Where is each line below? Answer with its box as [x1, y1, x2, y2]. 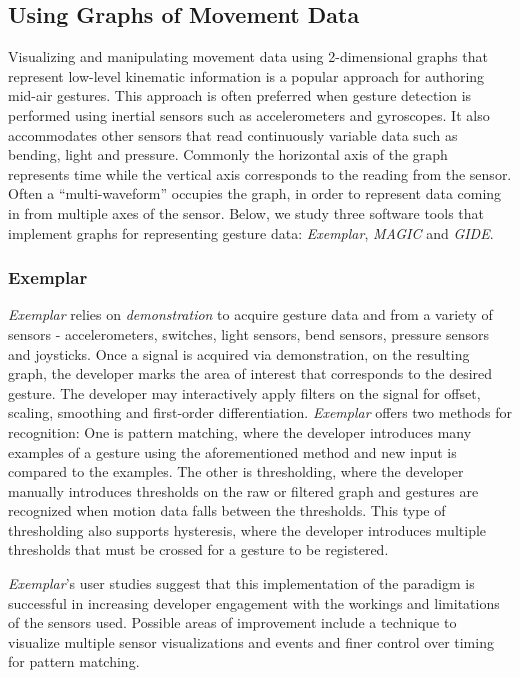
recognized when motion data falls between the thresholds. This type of [8, 500, 446, 521]
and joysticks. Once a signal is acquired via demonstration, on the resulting [8, 343, 470, 364]
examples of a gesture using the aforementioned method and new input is [8, 441, 457, 462]
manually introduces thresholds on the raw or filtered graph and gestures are [8, 480, 479, 501]
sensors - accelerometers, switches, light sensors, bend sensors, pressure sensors [8, 323, 490, 344]
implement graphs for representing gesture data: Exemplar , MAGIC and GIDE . [8, 222, 494, 243]
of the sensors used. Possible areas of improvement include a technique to [8, 612, 457, 633]
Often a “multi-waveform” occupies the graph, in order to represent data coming [8, 183, 502, 204]
